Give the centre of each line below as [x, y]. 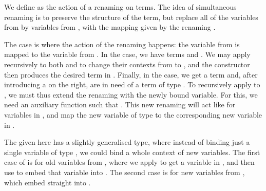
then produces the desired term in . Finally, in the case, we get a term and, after [131, 74]
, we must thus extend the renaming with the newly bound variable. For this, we [131, 94]
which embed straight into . [47, 182]
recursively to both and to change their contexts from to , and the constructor [127, 64]
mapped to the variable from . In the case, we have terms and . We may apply [127, 54]
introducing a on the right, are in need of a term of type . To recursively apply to [132, 84]
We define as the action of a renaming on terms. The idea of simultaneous [120, 7]
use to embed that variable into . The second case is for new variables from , [125, 172]
